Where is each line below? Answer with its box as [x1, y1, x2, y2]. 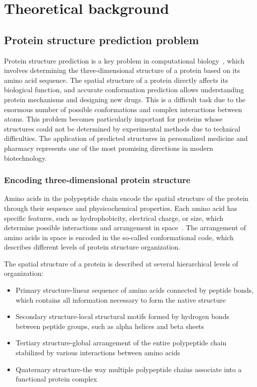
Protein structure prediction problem [4, 32, 199, 47]
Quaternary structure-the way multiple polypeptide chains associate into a [15, 364, 242, 374]
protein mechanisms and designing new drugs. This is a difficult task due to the [4, 94, 246, 104]
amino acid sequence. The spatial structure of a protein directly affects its [4, 74, 228, 85]
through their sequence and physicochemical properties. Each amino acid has [4, 202, 237, 213]
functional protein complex [15, 374, 97, 384]
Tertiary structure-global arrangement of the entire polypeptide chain [15, 337, 227, 348]
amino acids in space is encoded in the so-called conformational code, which [4, 232, 234, 242]
